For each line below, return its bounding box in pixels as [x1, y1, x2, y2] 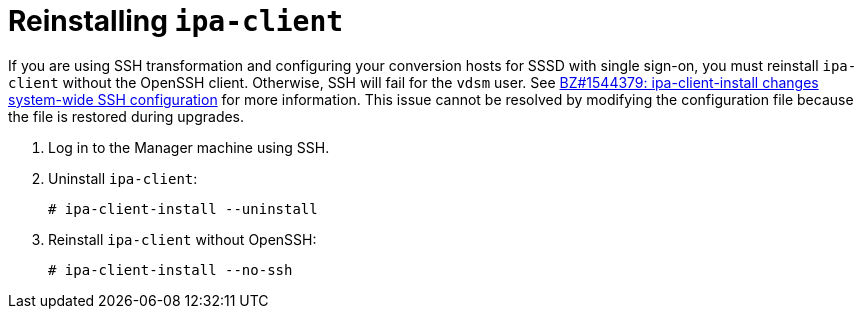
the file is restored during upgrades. [8, 107, 245, 125]
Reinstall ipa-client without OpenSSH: [48, 230, 317, 248]
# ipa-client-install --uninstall [48, 200, 318, 217]
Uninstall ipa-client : [48, 169, 198, 187]
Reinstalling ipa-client [8, 4, 344, 38]
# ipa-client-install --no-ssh [48, 261, 293, 278]
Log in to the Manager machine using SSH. [48, 138, 330, 156]
